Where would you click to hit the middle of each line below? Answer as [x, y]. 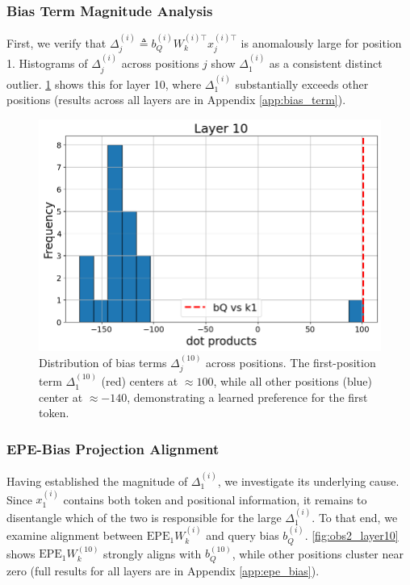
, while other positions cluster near [318, 553]
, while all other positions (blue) [293, 381]
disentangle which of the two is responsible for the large [144, 517]
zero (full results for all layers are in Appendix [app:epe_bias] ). [163, 570]
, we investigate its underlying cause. [308, 481]
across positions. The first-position [291, 362]
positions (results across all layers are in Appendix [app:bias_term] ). [176, 100]
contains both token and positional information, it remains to [215, 499]
